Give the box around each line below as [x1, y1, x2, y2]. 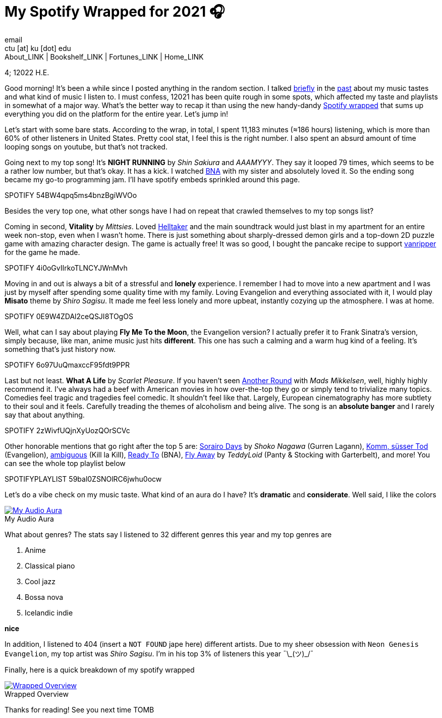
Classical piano [25, 561, 75, 570]
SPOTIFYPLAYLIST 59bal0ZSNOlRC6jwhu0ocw [5, 474, 162, 483]
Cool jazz [25, 577, 56, 586]
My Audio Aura [5, 514, 54, 523]
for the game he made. [5, 247, 80, 257]
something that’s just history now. [5, 344, 116, 353]
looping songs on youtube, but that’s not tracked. [5, 142, 168, 151]
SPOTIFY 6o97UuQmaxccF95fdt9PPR [5, 360, 130, 369]
